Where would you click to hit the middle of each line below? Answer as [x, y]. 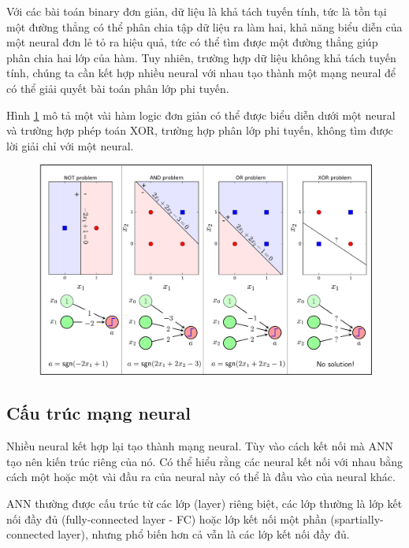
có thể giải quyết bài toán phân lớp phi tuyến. [118, 88]
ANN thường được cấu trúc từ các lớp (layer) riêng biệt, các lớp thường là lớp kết [204, 503]
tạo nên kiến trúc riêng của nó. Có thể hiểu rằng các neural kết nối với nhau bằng [205, 461]
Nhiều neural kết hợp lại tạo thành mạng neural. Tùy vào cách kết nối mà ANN [200, 446]
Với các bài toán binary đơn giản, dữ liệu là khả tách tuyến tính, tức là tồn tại [197, 11]
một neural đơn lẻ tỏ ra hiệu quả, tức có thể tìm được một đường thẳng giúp [192, 42]
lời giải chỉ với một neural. [70, 145]
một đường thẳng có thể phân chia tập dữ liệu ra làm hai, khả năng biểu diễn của [204, 26]
